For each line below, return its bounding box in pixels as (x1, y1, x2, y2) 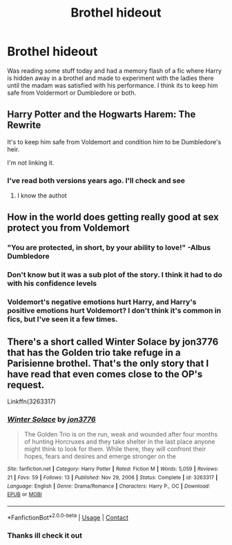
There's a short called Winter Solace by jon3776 (7, 336, 219, 347)
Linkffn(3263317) (7, 397, 57, 405)
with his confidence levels (7, 278, 97, 288)
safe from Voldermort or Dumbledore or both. (7, 88, 137, 97)
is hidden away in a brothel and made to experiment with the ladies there (7, 74, 214, 82)
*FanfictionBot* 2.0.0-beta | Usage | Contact (7, 512, 129, 522)
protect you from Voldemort (7, 222, 130, 234)
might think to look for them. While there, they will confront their (23, 445, 206, 453)
